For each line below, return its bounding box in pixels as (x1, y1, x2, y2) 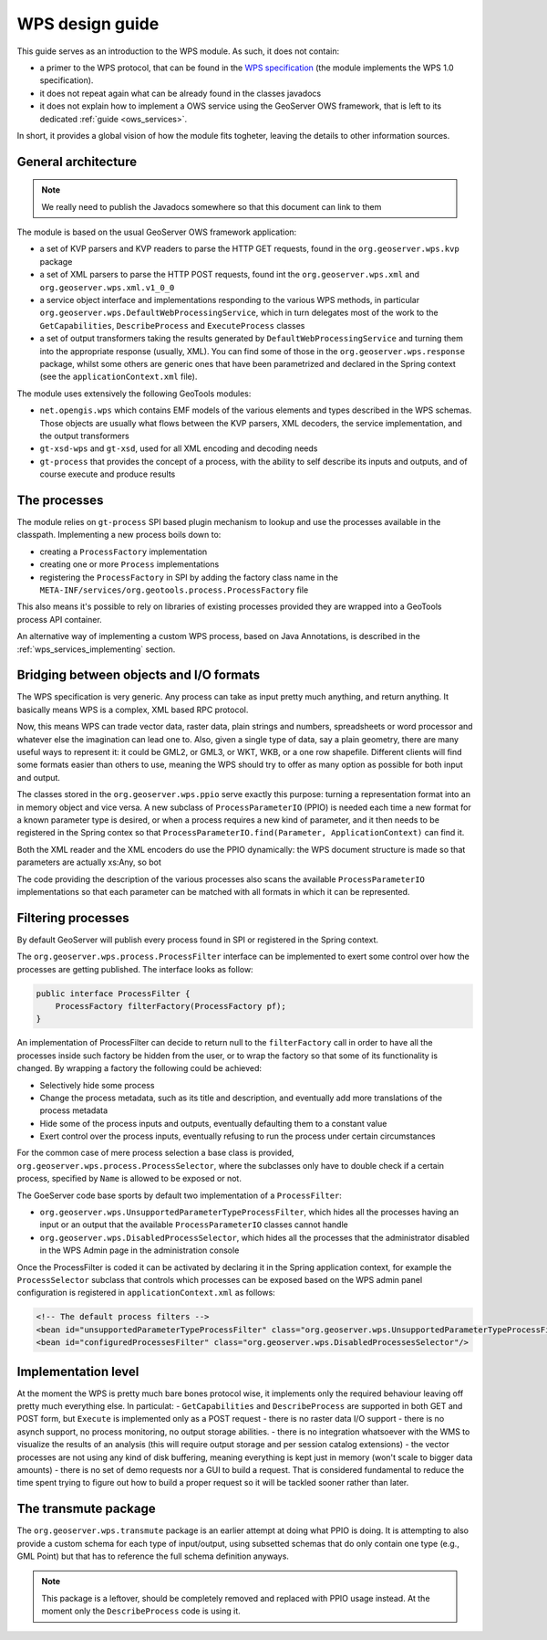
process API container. (16, 614, 102, 625)
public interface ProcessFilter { (36, 988, 191, 999)
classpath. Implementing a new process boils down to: (16, 530, 222, 541)
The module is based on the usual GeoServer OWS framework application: (16, 226, 297, 237)
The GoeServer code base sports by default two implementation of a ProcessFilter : (16, 1190, 342, 1201)
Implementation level (16, 1363, 139, 1379)
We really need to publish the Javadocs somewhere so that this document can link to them (41, 201, 382, 212)
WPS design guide (16, 14, 160, 34)
